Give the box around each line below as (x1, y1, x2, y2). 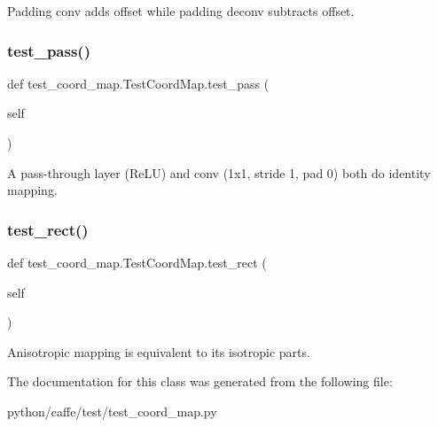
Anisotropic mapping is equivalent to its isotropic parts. (7, 342, 310, 361)
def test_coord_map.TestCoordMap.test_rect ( (7, 253, 267, 271)
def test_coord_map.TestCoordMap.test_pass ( (7, 74, 270, 92)
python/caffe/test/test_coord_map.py (7, 401, 217, 420)
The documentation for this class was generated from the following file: (7, 372, 393, 391)
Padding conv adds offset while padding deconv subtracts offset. (7, 2, 355, 19)
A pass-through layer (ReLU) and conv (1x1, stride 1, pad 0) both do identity (7, 163, 431, 182)
